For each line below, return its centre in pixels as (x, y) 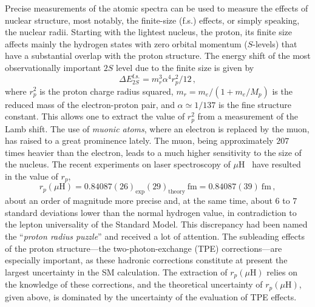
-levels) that (275, 43)
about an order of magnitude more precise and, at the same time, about (139, 201)
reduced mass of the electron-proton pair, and (90, 104)
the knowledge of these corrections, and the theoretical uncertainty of (134, 284)
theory (177, 192)
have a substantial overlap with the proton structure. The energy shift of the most (158, 56)
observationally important (53, 67)
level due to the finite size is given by (185, 67)
